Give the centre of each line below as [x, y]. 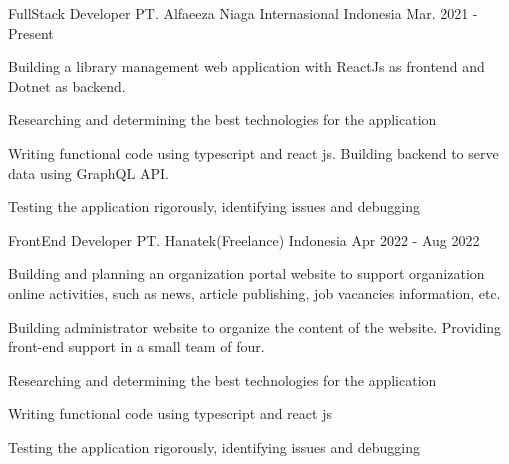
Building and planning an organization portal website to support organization [246, 273]
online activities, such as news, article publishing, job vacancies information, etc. [254, 292]
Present [31, 32]
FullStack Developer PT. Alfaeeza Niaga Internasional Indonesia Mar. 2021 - [243, 13]
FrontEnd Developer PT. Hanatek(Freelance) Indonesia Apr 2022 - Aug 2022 [244, 239]
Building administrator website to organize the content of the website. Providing [255, 326]
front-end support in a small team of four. [136, 346]
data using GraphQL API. [88, 172]
